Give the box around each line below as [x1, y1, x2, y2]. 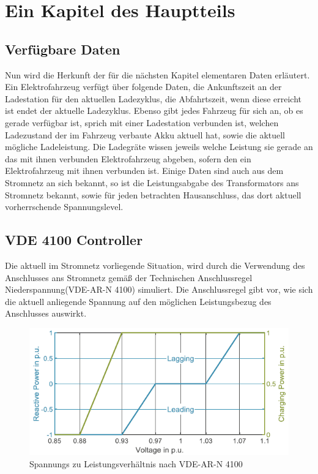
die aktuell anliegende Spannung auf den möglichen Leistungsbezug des [5, 295, 272, 307]
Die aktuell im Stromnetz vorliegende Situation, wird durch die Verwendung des [5, 258, 305, 271]
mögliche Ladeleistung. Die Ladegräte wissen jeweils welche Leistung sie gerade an [5, 140, 313, 153]
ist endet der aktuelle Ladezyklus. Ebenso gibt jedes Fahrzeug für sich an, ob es [5, 104, 303, 117]
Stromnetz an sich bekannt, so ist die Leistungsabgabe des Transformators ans [5, 176, 299, 189]
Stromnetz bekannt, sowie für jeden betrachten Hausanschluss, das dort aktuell [5, 188, 301, 201]
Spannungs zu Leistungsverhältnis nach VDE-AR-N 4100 [29, 457, 243, 470]
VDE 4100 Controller [5, 230, 143, 249]
